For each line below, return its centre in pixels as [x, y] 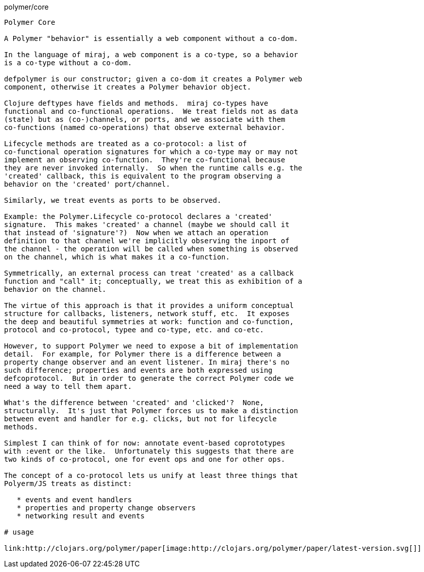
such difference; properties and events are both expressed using [138, 370]
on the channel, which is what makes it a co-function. [117, 257]
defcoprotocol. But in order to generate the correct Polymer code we [149, 378]
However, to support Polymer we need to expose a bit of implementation [151, 346]
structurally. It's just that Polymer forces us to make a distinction [151, 411]
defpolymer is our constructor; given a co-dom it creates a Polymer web [153, 79]
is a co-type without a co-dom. [68, 63]
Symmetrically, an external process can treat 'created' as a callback [149, 273]
